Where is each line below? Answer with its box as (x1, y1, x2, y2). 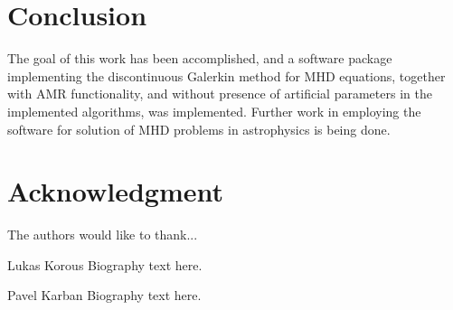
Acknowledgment (7, 173, 223, 210)
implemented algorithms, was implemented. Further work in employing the (7, 101, 421, 120)
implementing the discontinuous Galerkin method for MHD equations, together (7, 66, 446, 85)
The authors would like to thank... (7, 225, 198, 244)
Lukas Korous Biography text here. (7, 255, 203, 274)
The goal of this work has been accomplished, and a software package (7, 49, 392, 68)
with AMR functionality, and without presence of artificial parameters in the (7, 84, 432, 103)
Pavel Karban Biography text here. (7, 286, 202, 305)
